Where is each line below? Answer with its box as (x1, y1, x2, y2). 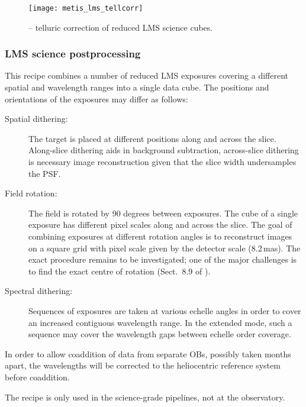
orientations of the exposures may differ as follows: (5, 92, 188, 105)
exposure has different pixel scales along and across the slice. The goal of (28, 218, 292, 231)
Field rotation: (5, 187, 57, 199)
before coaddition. (5, 370, 70, 383)
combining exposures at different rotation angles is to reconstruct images (28, 230, 292, 242)
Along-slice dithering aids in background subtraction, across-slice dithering (28, 144, 299, 156)
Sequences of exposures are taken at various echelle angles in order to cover (28, 304, 301, 316)
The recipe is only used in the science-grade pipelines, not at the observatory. (5, 390, 285, 403)
